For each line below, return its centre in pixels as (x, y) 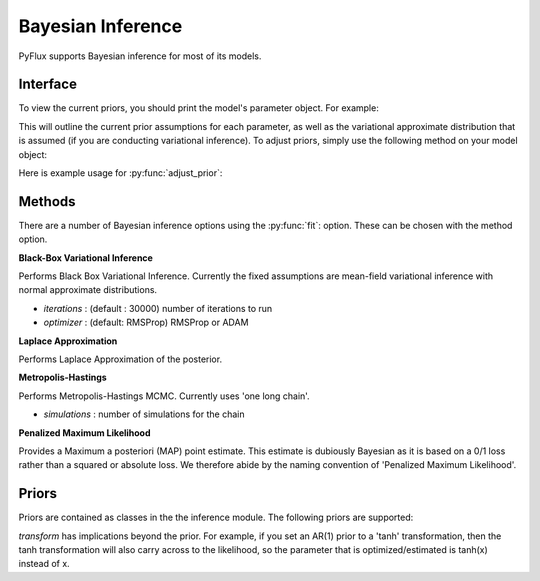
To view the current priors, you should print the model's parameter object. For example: (198, 108)
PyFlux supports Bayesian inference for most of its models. (140, 56)
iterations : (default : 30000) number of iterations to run (158, 308)
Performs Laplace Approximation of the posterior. (120, 359)
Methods (47, 201)
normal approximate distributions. (88, 290)
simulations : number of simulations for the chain (144, 414)
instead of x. (44, 564)
